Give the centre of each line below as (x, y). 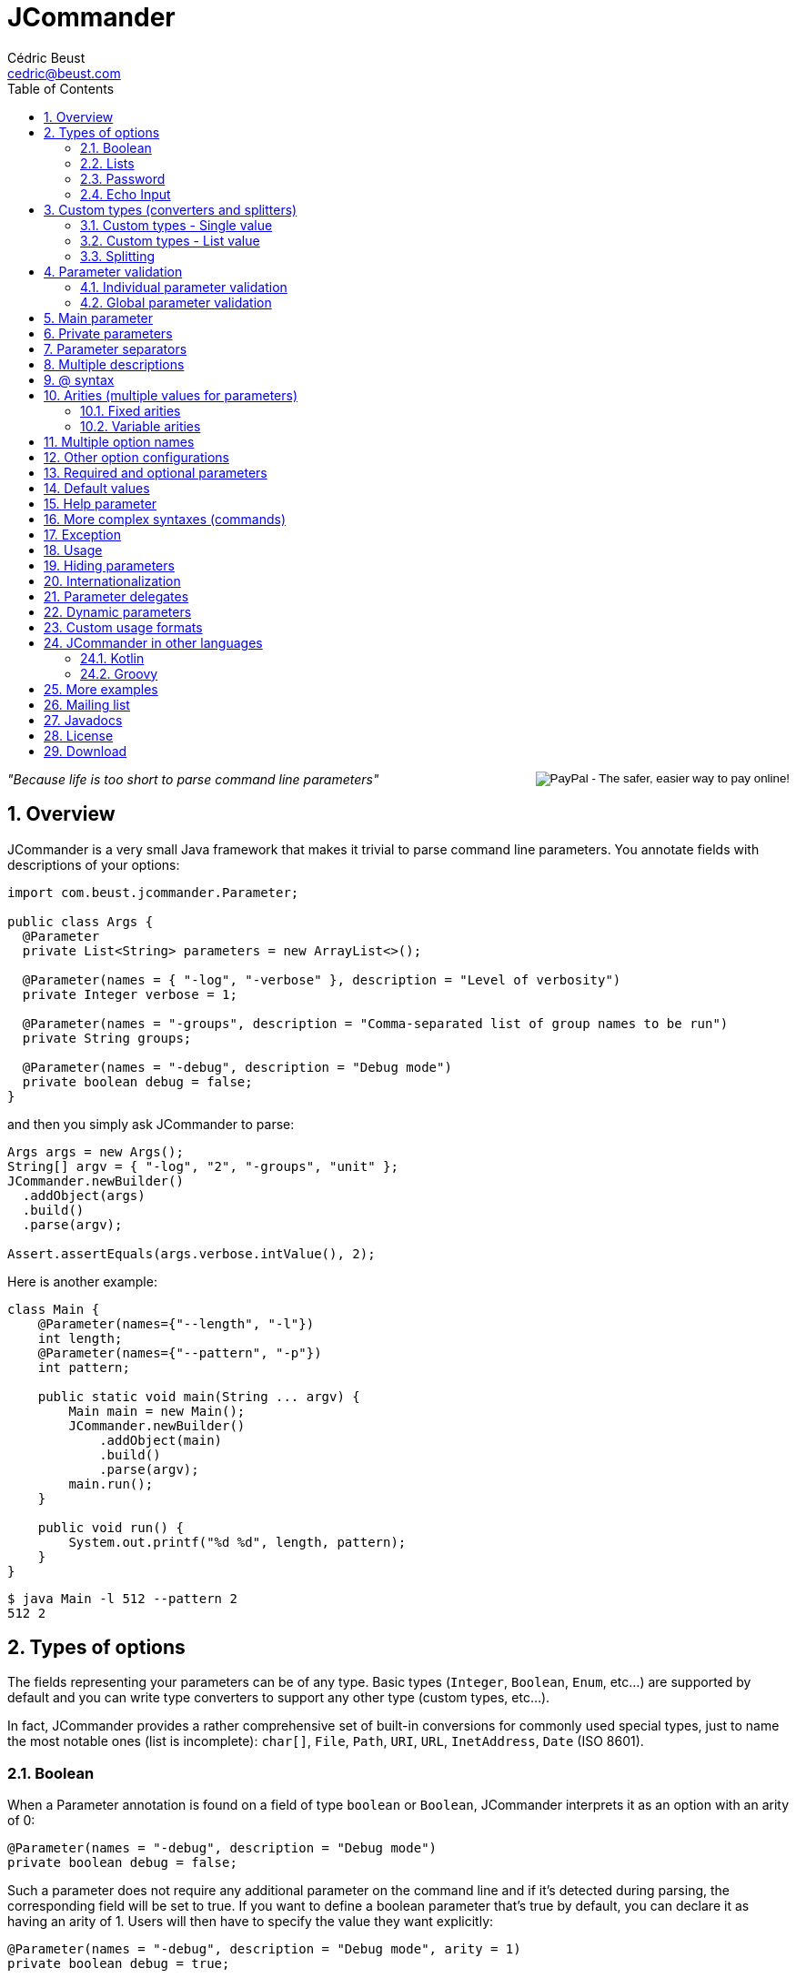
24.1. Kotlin (112, 658)
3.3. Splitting (118, 256)
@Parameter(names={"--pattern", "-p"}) (180, 1352)
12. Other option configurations (136, 457)
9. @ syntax (79, 379)
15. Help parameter (101, 503)
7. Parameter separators (116, 348)
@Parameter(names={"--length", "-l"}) (176, 1323)
